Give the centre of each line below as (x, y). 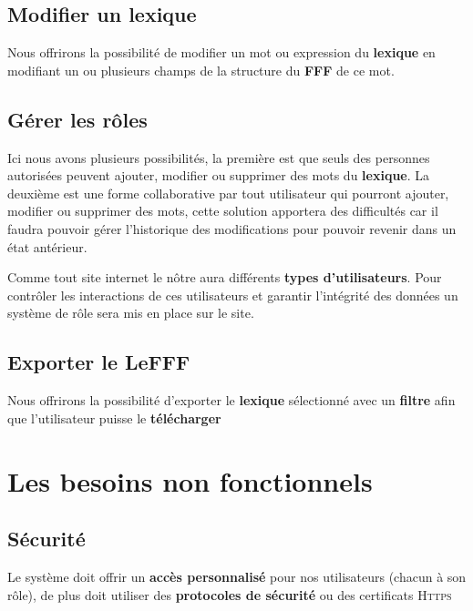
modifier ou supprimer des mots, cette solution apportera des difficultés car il (223, 211)
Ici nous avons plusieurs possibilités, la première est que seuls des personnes (219, 157)
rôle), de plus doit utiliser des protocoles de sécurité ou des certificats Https (230, 594)
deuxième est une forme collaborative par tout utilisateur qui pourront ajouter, (228, 193)
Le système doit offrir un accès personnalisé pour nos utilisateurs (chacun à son (237, 576)
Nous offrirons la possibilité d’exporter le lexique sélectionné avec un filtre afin (231, 400)
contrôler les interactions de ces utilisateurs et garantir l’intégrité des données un (233, 295)
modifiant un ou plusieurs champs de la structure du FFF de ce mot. (201, 70)
